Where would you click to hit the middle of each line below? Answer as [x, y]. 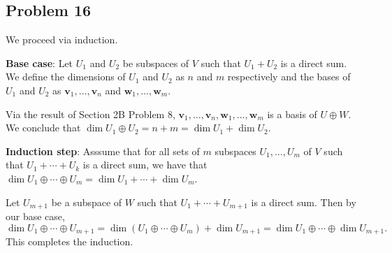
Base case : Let [39, 63]
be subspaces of [156, 63]
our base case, [35, 216]
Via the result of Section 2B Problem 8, [90, 114]
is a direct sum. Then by [304, 202]
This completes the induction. [70, 241]
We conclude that [43, 128]
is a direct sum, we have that [145, 165]
